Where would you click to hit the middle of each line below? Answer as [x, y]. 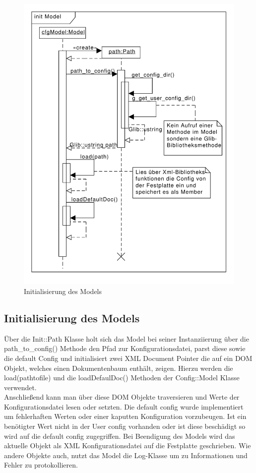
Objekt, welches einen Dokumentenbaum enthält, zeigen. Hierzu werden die [119, 368]
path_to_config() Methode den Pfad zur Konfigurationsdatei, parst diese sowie [125, 348]
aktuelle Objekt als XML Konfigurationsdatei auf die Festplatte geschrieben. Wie [128, 445]
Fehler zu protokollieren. [41, 465]
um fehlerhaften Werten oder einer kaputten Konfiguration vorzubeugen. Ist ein [125, 416]
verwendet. [20, 387]
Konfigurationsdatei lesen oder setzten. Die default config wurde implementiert [124, 406]
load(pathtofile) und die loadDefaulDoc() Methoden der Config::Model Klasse [122, 378]
